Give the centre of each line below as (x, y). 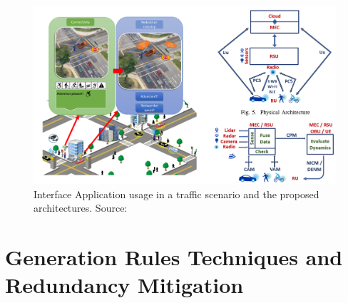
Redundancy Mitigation (124, 285)
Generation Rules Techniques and (174, 256)
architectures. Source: (81, 208)
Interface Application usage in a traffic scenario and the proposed (176, 194)
